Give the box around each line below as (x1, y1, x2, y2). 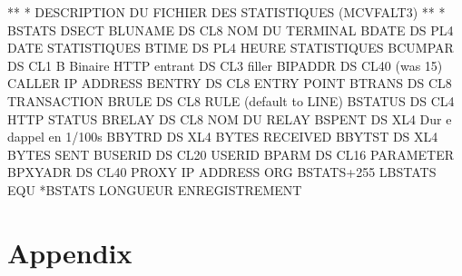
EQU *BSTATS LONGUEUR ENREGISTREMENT (7, 180, 302, 199)
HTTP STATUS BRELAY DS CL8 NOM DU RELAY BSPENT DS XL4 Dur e (7, 109, 452, 128)
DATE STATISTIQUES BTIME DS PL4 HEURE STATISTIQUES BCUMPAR (7, 38, 454, 57)
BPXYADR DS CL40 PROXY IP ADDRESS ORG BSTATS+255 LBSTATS (7, 163, 437, 182)
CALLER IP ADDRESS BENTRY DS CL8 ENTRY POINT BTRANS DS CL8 (7, 74, 452, 93)
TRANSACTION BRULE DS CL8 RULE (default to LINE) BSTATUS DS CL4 (7, 91, 455, 110)
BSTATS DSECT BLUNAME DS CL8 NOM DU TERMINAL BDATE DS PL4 (7, 20, 454, 39)
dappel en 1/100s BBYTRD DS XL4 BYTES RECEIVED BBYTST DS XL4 (7, 127, 438, 146)
